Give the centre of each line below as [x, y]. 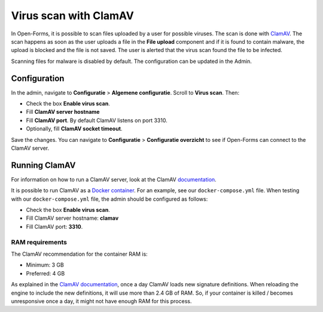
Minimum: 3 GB [45, 265]
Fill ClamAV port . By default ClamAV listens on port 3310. [97, 120]
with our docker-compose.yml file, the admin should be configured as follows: [109, 199]
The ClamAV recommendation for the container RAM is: [79, 254]
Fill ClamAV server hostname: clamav [72, 218]
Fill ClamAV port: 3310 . [54, 226]
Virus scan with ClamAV [72, 16]
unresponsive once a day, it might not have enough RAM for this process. [101, 301]
